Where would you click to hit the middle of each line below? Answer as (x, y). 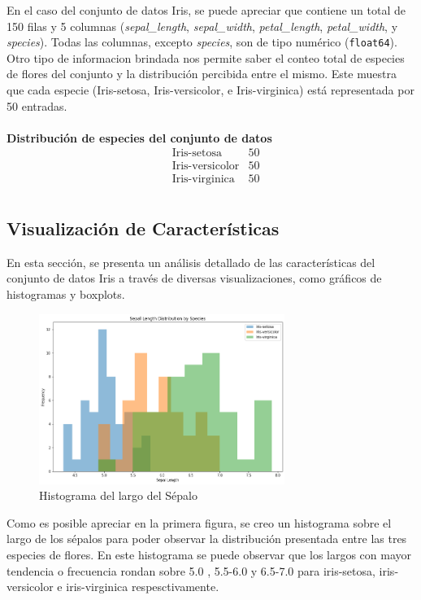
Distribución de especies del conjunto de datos (139, 137)
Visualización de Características (143, 228)
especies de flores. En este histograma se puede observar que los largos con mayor (209, 555)
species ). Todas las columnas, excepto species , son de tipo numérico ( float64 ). (202, 42)
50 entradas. (37, 105)
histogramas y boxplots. (66, 293)
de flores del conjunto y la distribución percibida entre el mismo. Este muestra (202, 74)
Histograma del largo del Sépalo (118, 495)
